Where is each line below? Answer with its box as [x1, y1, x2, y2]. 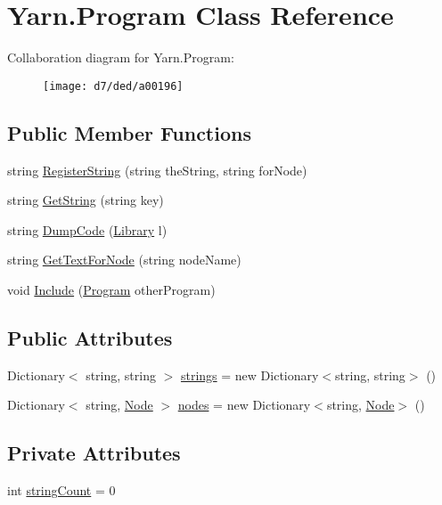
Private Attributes [7, 439, 181, 467]
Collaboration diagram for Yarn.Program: [7, 48, 234, 67]
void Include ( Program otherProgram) [7, 280, 216, 298]
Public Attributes [7, 323, 173, 351]
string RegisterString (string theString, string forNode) [7, 160, 307, 179]
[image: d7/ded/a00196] [43, 79, 184, 93]
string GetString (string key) [7, 191, 164, 209]
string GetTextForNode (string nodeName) [7, 250, 241, 269]
